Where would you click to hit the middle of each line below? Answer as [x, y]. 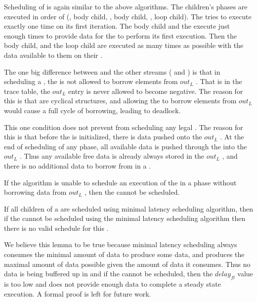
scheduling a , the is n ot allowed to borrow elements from [91, 81]
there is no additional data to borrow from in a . [77, 165]
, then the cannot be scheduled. [132, 192]
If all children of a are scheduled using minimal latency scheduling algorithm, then [128, 208]
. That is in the [219, 81]
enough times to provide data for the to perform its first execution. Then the [120, 35]
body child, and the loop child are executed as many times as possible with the [124, 45]
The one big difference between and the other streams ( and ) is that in [112, 71]
